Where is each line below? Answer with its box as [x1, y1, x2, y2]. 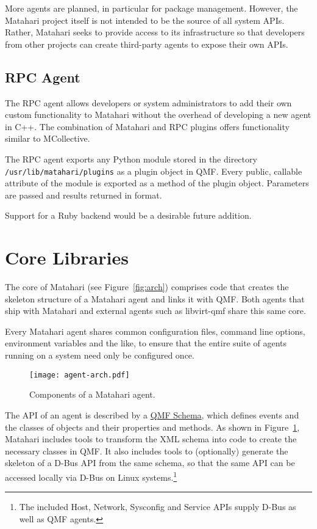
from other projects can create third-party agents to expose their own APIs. [5, 37, 288, 50]
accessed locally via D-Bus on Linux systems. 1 [5, 469, 177, 483]
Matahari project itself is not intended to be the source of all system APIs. [5, 13, 285, 26]
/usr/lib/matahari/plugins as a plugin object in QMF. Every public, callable [5, 164, 302, 177]
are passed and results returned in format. [5, 188, 162, 201]
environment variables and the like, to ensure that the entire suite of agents [5, 337, 287, 349]
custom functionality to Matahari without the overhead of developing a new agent [5, 108, 312, 121]
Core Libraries [5, 245, 129, 270]
